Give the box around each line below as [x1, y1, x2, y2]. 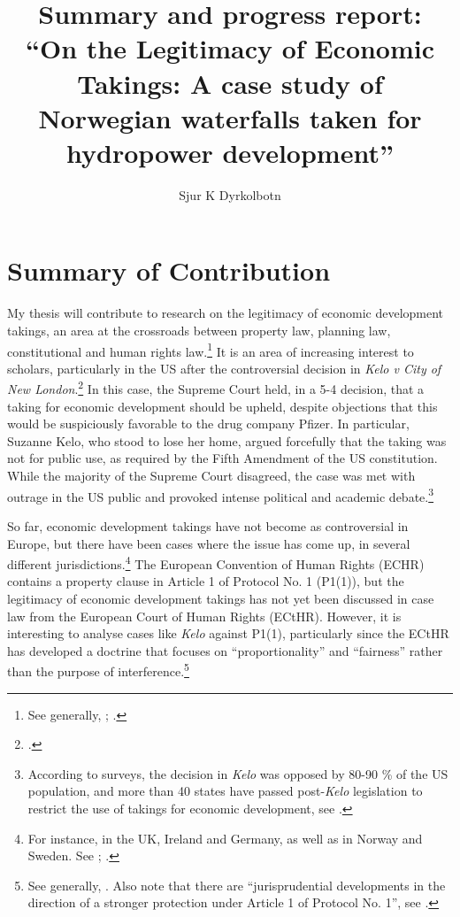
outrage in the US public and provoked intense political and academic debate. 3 [7, 484, 434, 505]
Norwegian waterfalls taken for [38, 99, 422, 135]
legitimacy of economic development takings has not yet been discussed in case [7, 589, 434, 607]
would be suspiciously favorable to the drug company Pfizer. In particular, [7, 414, 410, 433]
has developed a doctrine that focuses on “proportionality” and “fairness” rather [7, 641, 443, 659]
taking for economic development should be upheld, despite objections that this [7, 397, 438, 415]
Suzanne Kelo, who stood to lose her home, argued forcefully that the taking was [7, 431, 447, 450]
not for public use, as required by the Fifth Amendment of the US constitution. [7, 449, 438, 467]
